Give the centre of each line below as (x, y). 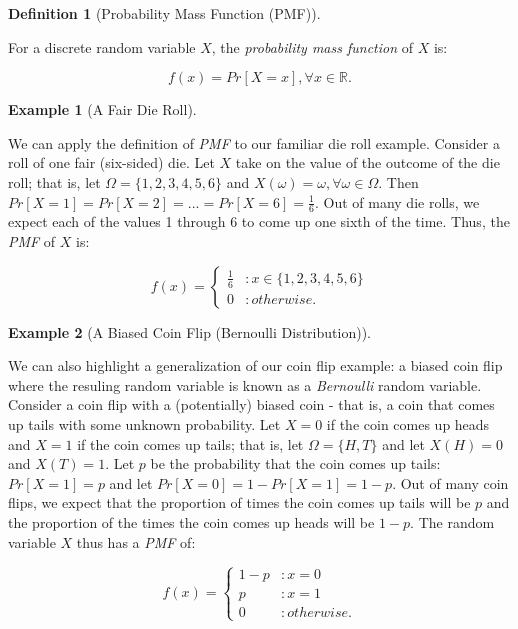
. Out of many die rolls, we (397, 201)
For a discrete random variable (102, 46)
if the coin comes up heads (408, 423)
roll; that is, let (54, 181)
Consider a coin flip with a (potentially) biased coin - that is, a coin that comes (251, 404)
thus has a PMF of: (136, 541)
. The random (452, 521)
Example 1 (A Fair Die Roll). (102, 109)
